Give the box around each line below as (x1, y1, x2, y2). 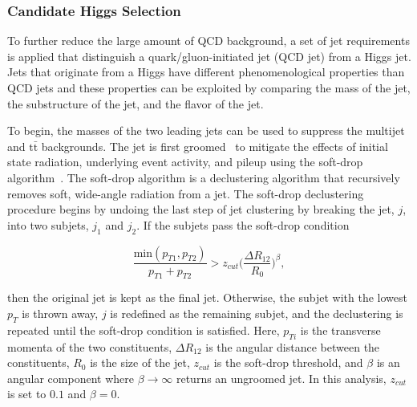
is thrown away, (22, 304, 99, 321)
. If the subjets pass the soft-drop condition (136, 216, 350, 233)
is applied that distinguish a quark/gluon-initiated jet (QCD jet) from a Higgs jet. (7, 47, 411, 64)
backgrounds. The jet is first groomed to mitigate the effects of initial (41, 137, 388, 154)
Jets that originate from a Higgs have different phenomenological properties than (7, 63, 405, 80)
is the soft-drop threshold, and (213, 354, 363, 371)
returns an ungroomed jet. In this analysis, (176, 369, 387, 386)
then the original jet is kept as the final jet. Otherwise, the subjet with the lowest (7, 289, 408, 306)
